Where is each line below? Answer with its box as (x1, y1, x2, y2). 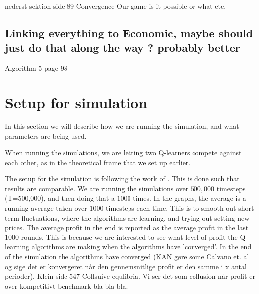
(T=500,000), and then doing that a (5, 193, 115, 203)
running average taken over (5, 203, 87, 213)
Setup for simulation (5, 92, 148, 112)
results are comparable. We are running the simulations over (5, 183, 189, 193)
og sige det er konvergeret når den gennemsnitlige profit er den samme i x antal (5, 261, 247, 271)
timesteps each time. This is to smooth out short (106, 203, 254, 213)
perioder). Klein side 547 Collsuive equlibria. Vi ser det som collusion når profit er (5, 271, 255, 281)
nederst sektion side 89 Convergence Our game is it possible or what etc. (5, 1, 226, 11)
